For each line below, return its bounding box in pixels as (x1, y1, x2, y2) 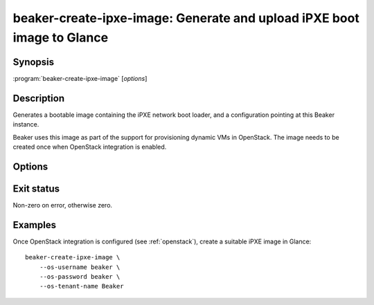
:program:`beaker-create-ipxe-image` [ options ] (12, 74, 148, 82)
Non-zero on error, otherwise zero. (12, 201, 113, 209)
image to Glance (12, 30, 109, 45)
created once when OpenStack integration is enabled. (12, 142, 167, 151)
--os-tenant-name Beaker (39, 282, 124, 290)
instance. (12, 120, 39, 129)
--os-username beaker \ (39, 263, 121, 271)
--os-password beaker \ (39, 272, 121, 280)
